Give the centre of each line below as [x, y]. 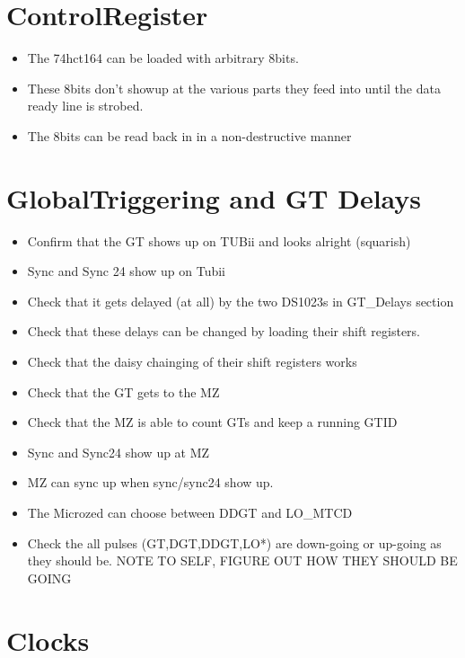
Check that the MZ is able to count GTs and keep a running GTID [212, 422]
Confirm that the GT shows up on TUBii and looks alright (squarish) [219, 240]
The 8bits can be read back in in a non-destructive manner [189, 135]
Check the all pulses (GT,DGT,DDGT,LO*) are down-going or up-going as [234, 542]
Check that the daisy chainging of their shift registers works [192, 361]
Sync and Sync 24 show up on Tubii [127, 271]
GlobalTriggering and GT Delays [214, 197]
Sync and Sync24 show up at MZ [118, 452]
